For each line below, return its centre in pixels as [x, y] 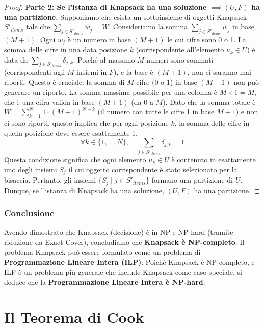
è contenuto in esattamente [214, 159]
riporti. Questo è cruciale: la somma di [64, 82]
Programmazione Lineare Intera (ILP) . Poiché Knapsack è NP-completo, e [129, 262]
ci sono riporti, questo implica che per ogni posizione [86, 123]
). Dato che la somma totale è [209, 101]
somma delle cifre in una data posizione [66, 50]
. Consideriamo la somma [148, 27]
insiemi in [92, 72]
